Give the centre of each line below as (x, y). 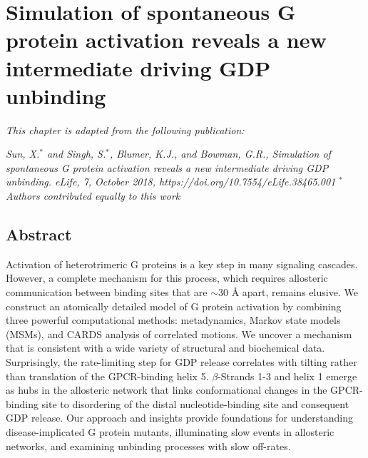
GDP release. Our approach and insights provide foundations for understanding (179, 418)
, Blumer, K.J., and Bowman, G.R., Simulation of (220, 154)
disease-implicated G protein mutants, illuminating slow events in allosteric (170, 431)
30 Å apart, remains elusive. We (288, 292)
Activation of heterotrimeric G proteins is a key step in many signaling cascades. (182, 264)
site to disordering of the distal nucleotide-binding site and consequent (195, 403)
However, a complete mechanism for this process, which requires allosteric (167, 278)
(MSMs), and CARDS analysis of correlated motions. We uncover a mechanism (179, 334)
